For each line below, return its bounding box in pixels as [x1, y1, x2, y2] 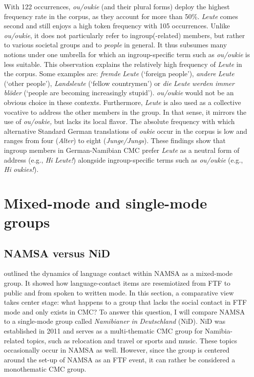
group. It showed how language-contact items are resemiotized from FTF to [4, 278, 231, 288]
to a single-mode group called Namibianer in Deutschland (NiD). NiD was [4, 316, 226, 326]
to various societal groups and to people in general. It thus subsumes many [4, 40, 227, 50]
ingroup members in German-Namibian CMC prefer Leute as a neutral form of [4, 145, 240, 155]
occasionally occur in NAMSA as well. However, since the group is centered [4, 345, 230, 355]
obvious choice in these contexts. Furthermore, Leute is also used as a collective [4, 97, 241, 107]
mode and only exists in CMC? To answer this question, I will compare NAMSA [4, 306, 245, 316]
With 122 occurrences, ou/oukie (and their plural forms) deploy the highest [4, 1, 230, 11]
